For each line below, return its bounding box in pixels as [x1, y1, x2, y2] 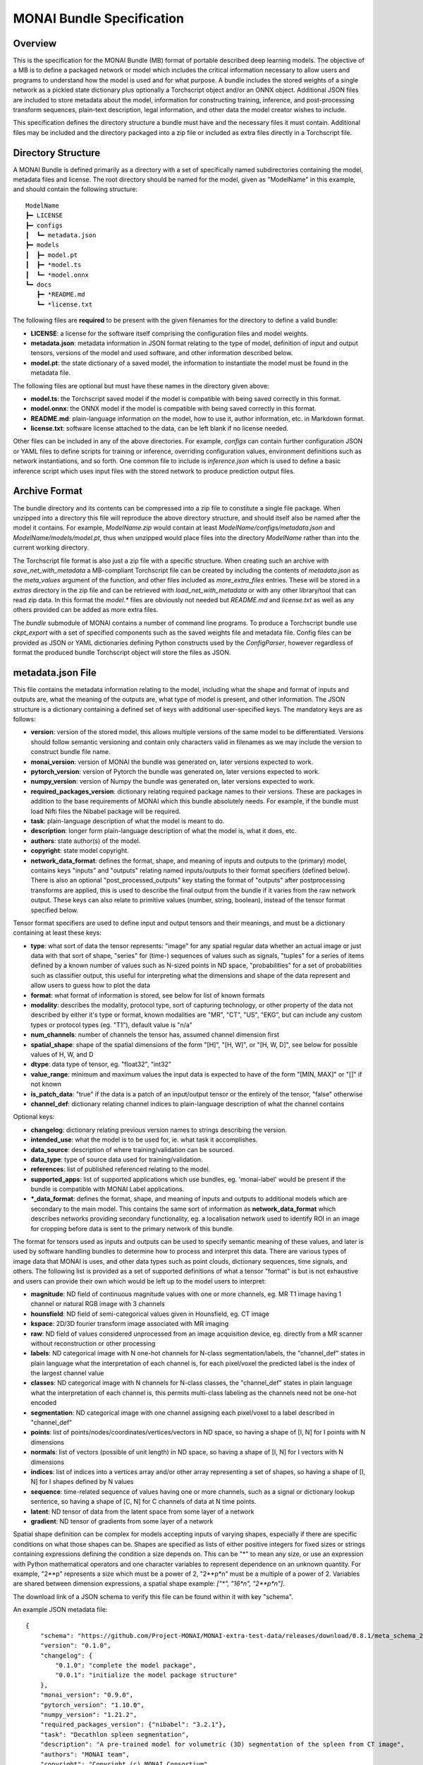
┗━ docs [25, 281, 52, 289]
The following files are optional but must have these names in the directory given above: [13, 381, 269, 390]
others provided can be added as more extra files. [13, 606, 159, 614]
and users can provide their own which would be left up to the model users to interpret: [13, 1276, 266, 1285]
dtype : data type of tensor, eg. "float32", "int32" [30, 1060, 172, 1069]
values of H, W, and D [30, 1050, 94, 1058]
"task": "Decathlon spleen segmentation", [39, 1730, 190, 1738]
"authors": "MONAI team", [39, 1750, 130, 1758]
